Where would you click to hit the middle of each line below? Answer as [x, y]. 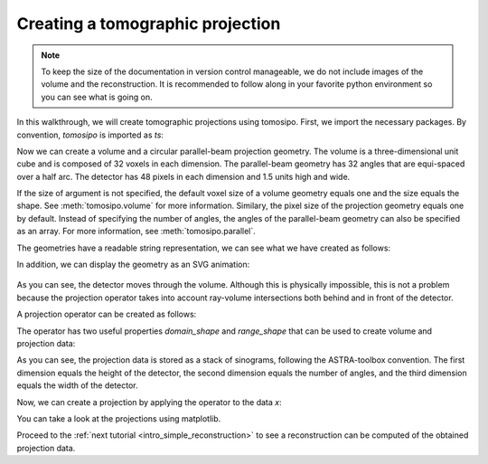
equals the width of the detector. [78, 385]
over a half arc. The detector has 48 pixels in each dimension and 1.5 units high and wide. [183, 176]
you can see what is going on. [97, 97]
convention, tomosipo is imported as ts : [90, 135]
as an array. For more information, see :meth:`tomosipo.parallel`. [136, 232]
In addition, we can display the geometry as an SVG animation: [133, 265]
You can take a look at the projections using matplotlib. [119, 418]
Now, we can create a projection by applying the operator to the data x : [149, 402]
